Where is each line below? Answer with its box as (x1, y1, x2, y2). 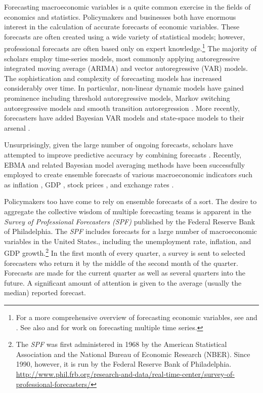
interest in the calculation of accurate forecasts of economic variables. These (4, 21, 240, 32)
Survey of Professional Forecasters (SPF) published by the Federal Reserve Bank (4, 216, 255, 226)
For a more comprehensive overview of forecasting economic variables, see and (16, 311, 257, 322)
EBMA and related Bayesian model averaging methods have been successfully (4, 159, 245, 170)
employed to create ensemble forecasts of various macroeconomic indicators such (4, 169, 252, 180)
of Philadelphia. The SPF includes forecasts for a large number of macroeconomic (4, 226, 257, 237)
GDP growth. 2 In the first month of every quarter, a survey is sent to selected (4, 246, 246, 258)
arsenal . (4, 122, 30, 133)
